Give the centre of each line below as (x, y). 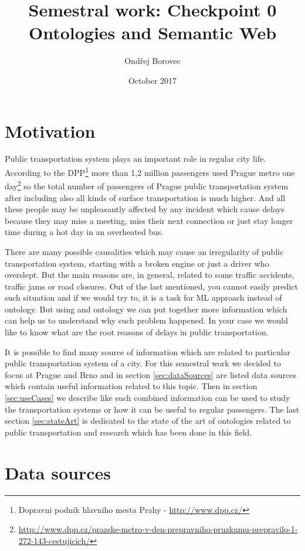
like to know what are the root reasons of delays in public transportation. (137, 332)
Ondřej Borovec (152, 61)
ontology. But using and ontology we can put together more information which (146, 309)
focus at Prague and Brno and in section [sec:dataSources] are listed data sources (150, 374)
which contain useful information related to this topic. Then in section (131, 386)
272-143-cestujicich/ (54, 540)
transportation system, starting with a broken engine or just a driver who (137, 263)
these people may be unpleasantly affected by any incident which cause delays (145, 209)
